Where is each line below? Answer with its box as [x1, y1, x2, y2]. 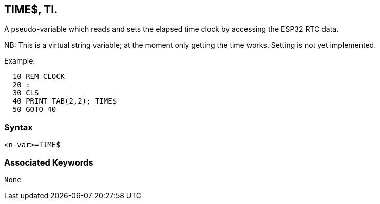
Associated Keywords [4, 157, 93, 168]
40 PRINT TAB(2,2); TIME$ [12, 97, 117, 106]
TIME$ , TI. [4, 3, 58, 16]
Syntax [4, 121, 33, 132]
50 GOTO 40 [12, 105, 56, 114]
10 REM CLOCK [12, 72, 65, 81]
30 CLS [12, 89, 39, 97]
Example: [4, 56, 35, 66]
